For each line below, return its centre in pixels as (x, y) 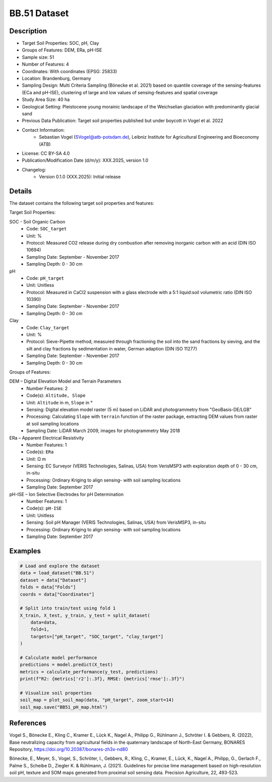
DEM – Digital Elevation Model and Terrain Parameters (65, 381)
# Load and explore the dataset (60, 566)
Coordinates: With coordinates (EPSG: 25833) (70, 71)
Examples (25, 551)
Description (28, 31)
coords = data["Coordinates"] (57, 594)
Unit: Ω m (36, 459)
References (28, 723)
